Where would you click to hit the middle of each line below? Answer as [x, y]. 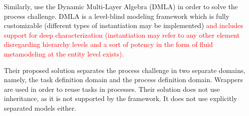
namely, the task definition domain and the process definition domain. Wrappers [124, 80]
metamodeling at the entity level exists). [64, 53]
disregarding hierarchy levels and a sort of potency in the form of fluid [108, 44]
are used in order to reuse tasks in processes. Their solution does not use [112, 89]
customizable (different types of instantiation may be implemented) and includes [124, 25]
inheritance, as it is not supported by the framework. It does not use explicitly [121, 98]
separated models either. [40, 108]
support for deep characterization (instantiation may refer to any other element [122, 35]
